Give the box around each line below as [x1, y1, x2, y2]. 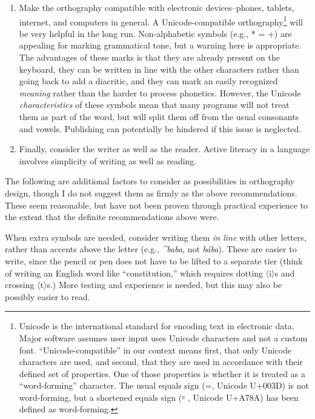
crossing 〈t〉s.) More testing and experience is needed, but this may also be [5, 278, 282, 291]
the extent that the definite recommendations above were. [5, 210, 219, 223]
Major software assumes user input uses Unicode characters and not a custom [19, 331, 308, 344]
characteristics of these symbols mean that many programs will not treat [19, 98, 290, 111]
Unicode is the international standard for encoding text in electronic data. [19, 320, 294, 332]
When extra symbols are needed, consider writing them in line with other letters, [5, 230, 307, 243]
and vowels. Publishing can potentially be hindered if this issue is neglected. [19, 122, 302, 135]
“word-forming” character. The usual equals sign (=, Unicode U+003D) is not [19, 379, 310, 392]
